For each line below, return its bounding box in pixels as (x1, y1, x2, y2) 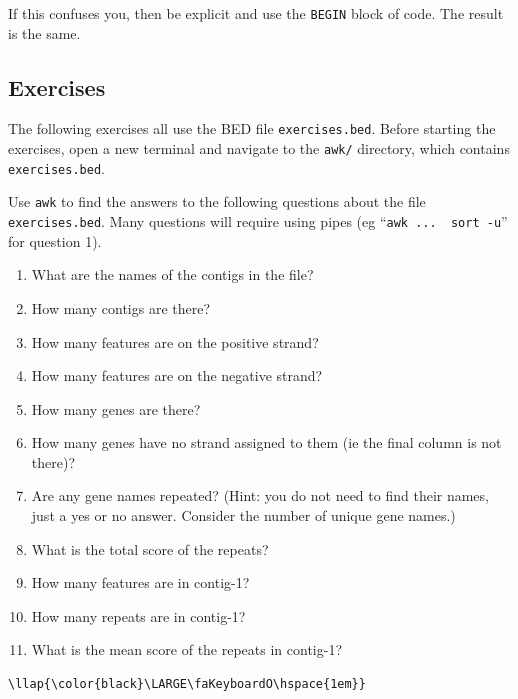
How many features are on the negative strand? (31, 365, 323, 386)
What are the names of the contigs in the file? (31, 264, 314, 285)
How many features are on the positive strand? (31, 331, 319, 352)
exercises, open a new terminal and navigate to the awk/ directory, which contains (8, 138, 510, 159)
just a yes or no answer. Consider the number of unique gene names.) (31, 505, 456, 526)
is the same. (8, 22, 81, 43)
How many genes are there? (31, 398, 201, 419)
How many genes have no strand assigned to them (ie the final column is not (31, 432, 502, 453)
